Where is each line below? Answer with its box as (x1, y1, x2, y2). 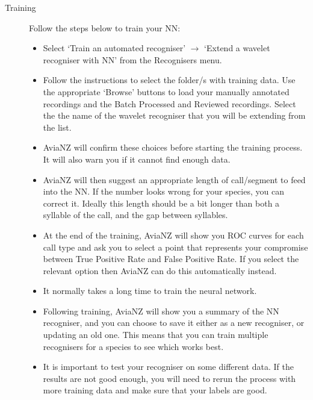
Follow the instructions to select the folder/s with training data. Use (43, 73, 296, 86)
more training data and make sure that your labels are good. (43, 384, 267, 396)
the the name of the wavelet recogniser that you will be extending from (43, 109, 306, 122)
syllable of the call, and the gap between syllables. (43, 208, 228, 221)
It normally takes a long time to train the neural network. (43, 284, 257, 297)
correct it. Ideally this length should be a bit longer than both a (43, 196, 280, 209)
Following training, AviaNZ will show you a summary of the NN (43, 304, 279, 317)
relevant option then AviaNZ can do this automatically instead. (43, 264, 277, 277)
